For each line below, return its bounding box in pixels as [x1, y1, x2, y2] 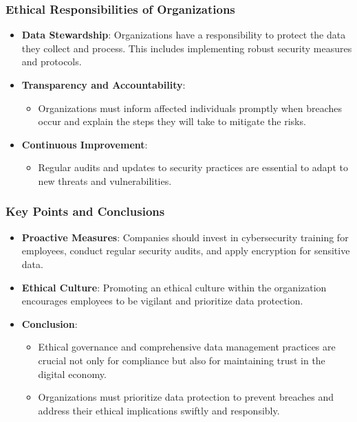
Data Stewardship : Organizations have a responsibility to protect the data [21, 27, 346, 42]
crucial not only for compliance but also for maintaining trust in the [38, 353, 325, 367]
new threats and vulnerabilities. [38, 173, 172, 188]
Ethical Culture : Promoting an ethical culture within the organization [21, 280, 327, 294]
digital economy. [38, 366, 107, 381]
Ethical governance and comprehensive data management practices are [38, 340, 336, 354]
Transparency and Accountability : [21, 78, 186, 91]
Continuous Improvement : [21, 137, 148, 151]
